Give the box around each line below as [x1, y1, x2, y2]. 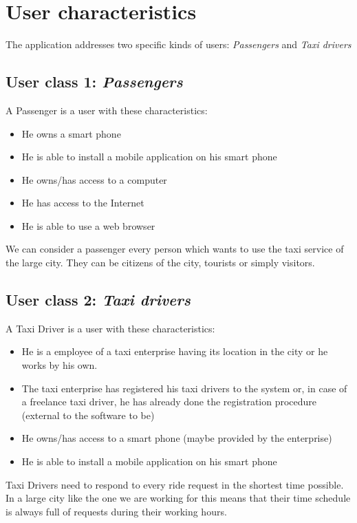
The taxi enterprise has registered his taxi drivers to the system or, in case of [21, 381, 347, 395]
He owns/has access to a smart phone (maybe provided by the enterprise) [21, 431, 332, 445]
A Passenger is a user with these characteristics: [6, 103, 208, 117]
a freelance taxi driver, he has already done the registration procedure [21, 394, 317, 409]
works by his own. [21, 358, 98, 372]
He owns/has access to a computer [21, 172, 167, 186]
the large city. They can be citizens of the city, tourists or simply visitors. [6, 255, 315, 270]
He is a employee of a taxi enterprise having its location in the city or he [21, 344, 328, 359]
